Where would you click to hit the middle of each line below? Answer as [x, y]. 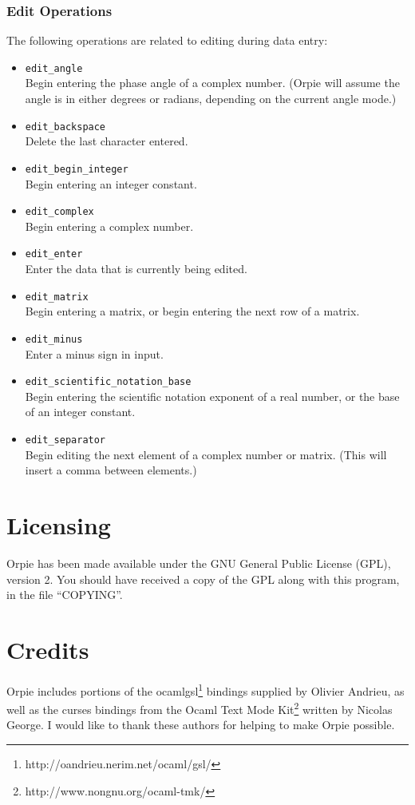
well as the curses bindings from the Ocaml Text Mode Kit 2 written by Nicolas [200, 708]
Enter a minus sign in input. [94, 353]
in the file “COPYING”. [65, 595]
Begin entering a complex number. [109, 226]
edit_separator [65, 440]
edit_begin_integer [77, 169]
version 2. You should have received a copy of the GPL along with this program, [203, 579]
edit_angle [54, 68]
